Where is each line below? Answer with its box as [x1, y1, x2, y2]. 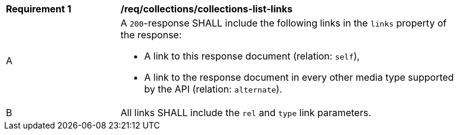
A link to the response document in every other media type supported [144, 71, 454, 83]
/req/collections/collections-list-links [121, 3, 293, 15]
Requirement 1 [6, 3, 72, 15]
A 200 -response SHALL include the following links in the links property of [121, 17, 447, 29]
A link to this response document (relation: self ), [144, 50, 360, 62]
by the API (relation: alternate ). [144, 83, 282, 95]
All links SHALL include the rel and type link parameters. [121, 107, 371, 118]
